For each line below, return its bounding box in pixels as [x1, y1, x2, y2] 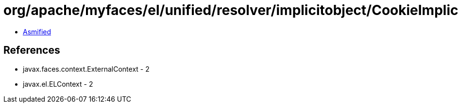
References [3, 44, 60, 57]
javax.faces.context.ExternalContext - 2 [23, 64, 150, 73]
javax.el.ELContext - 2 [23, 79, 93, 88]
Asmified [23, 27, 51, 36]
